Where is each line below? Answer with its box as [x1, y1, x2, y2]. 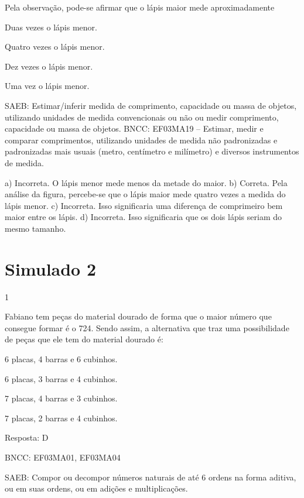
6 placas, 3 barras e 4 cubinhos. [5, 372, 118, 384]
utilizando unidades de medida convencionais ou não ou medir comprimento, [5, 111, 279, 123]
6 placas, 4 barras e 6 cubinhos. [5, 353, 118, 365]
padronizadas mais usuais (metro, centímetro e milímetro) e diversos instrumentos [5, 145, 299, 157]
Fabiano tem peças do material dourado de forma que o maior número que [5, 310, 272, 322]
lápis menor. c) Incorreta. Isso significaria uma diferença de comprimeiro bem [5, 199, 283, 211]
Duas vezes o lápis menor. [5, 20, 97, 33]
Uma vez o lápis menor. [5, 80, 90, 92]
